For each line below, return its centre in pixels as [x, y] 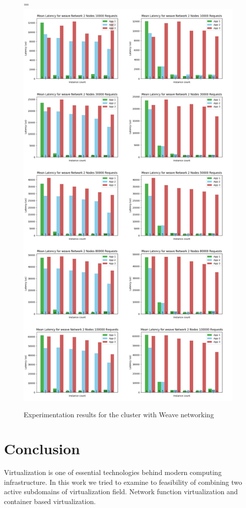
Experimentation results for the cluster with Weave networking [119, 415]
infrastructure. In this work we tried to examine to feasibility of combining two [123, 482]
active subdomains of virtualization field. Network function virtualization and [121, 491]
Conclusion [42, 449]
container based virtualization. [50, 501]
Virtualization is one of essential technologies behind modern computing [113, 472]
